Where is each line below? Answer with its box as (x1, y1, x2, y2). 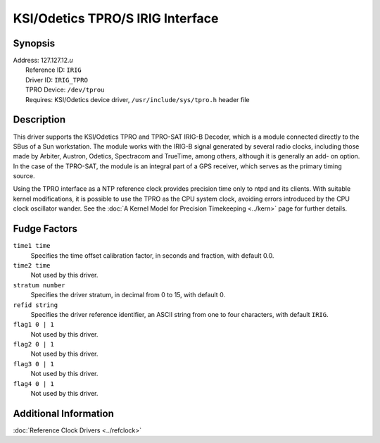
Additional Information (13, 407, 114, 419)
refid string (13, 301, 58, 309)
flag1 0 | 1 (13, 320, 54, 329)
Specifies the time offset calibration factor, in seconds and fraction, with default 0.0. (30, 251, 274, 260)
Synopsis (13, 37, 56, 49)
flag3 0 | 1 (13, 360, 54, 368)
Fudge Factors (13, 223, 77, 235)
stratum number (13, 281, 66, 289)
